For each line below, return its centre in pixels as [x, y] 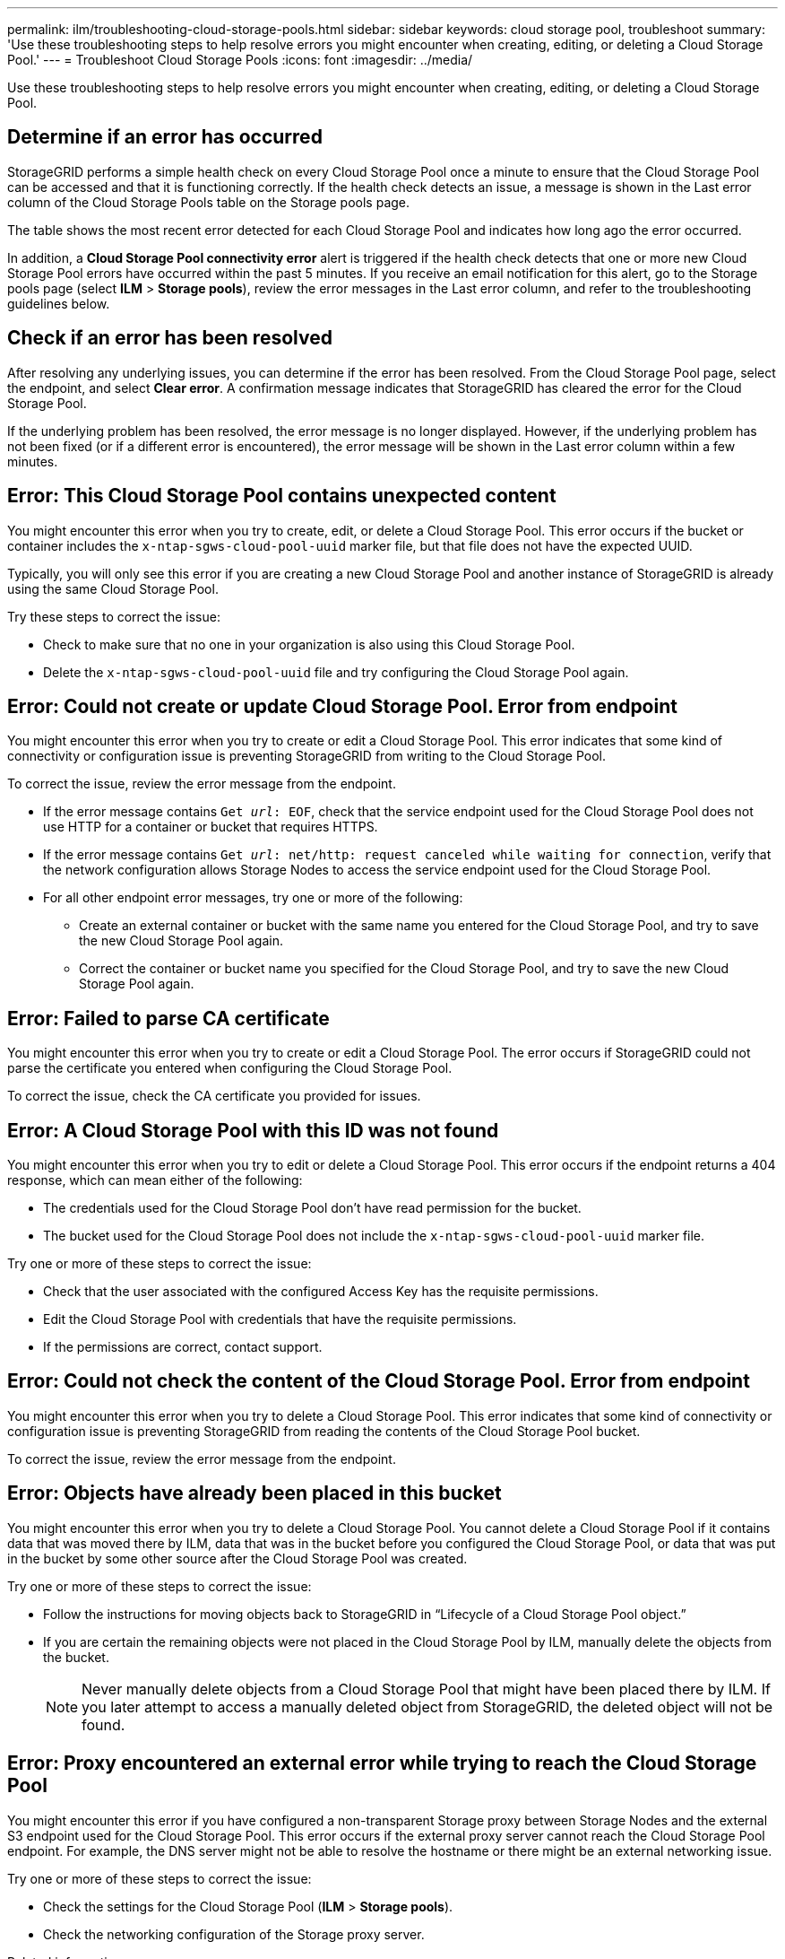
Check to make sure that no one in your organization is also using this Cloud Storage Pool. [309, 644]
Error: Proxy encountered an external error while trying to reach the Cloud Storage [382, 1763]
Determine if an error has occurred [165, 137]
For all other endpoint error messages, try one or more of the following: [253, 898]
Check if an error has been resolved [170, 338]
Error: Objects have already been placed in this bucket [254, 1493]
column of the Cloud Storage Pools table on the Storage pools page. [209, 202]
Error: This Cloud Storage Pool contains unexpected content [282, 496]
